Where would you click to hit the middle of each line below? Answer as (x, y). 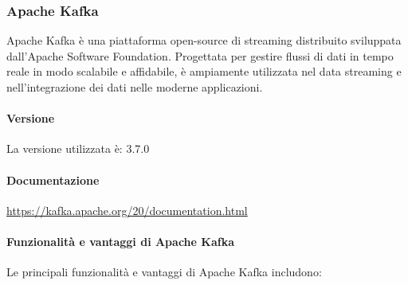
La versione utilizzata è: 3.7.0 (78, 148)
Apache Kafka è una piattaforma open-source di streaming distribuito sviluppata (204, 40)
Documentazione (53, 180)
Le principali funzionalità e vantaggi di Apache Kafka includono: (164, 272)
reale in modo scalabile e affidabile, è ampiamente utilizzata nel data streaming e (204, 71)
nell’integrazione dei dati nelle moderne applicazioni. (135, 87)
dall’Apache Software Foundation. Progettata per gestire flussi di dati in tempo (200, 55)
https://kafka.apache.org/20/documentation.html (127, 210)
